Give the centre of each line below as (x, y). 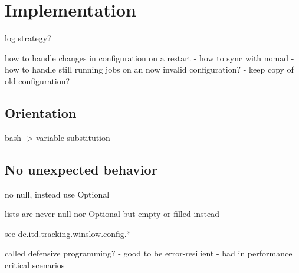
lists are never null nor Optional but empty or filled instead (112, 214)
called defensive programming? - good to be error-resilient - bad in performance (149, 253)
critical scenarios (35, 264)
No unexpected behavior (81, 169)
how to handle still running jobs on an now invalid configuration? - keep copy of (149, 69)
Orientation (41, 112)
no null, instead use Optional (57, 194)
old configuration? (37, 80)
